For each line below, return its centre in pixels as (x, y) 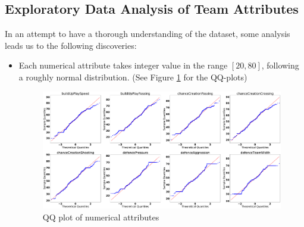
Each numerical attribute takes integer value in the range (123, 65)
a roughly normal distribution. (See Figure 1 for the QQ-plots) (133, 77)
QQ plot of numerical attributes (101, 217)
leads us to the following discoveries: (71, 45)
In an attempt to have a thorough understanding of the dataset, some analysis (148, 34)
